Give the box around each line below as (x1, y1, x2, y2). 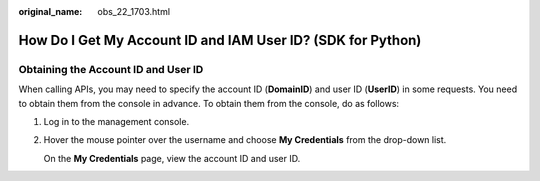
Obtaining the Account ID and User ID (18, 62, 204, 76)
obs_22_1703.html (97, 6, 170, 17)
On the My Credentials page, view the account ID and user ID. (43, 152, 301, 164)
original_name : (18, 6, 83, 17)
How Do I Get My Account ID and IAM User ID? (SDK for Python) (18, 31, 422, 49)
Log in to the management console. (43, 115, 190, 127)
